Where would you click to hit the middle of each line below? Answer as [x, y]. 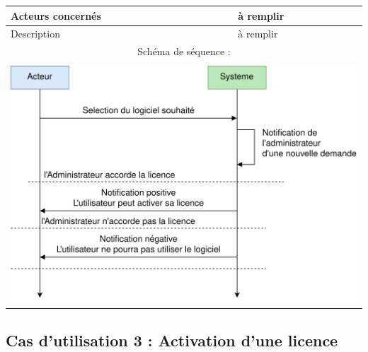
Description [35, 34]
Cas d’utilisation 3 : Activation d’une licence [172, 340]
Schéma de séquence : [184, 51]
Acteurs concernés [56, 15]
